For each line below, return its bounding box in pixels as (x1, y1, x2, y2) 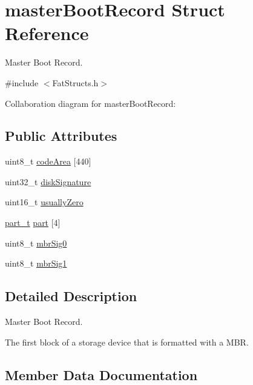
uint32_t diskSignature (5, 175, 91, 188)
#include (5, 76, 39, 89)
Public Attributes (5, 126, 117, 145)
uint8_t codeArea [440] (5, 155, 91, 168)
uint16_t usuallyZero (5, 196, 84, 208)
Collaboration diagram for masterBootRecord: (5, 97, 176, 109)
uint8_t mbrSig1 (5, 257, 67, 270)
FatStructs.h (52, 76, 99, 89)
